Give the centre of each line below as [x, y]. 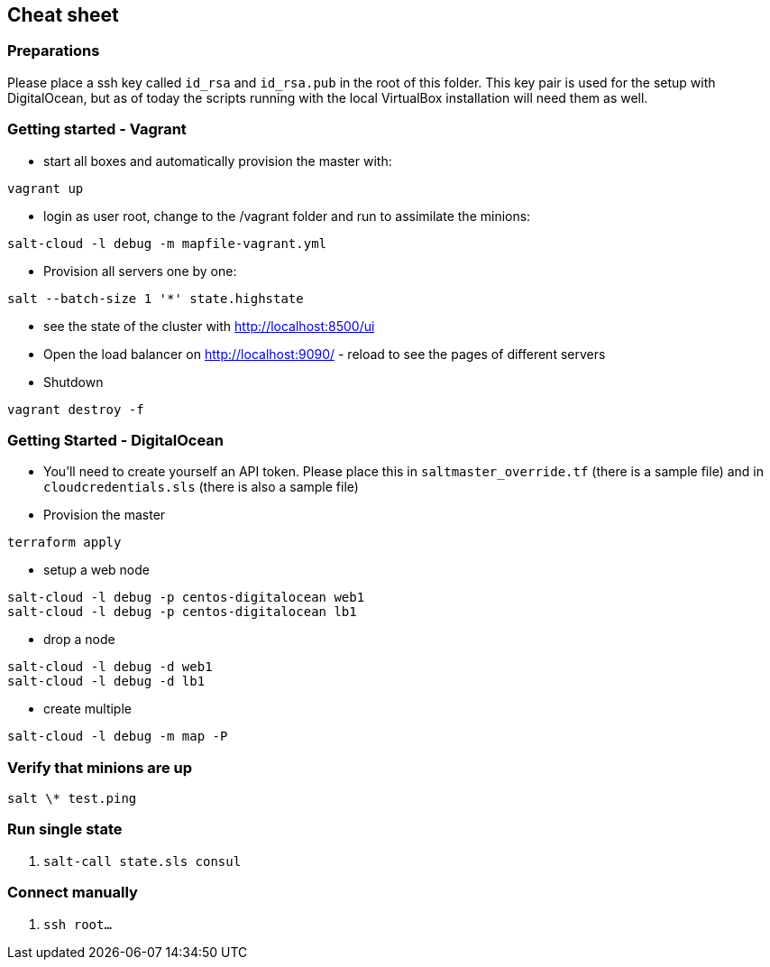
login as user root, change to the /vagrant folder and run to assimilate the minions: [287, 216]
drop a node [79, 640]
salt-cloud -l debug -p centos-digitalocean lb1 [182, 612]
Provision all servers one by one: [140, 271]
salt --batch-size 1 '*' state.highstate [156, 298]
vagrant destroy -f [76, 409]
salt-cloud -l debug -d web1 [110, 667]
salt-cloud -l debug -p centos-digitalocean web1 [186, 598]
